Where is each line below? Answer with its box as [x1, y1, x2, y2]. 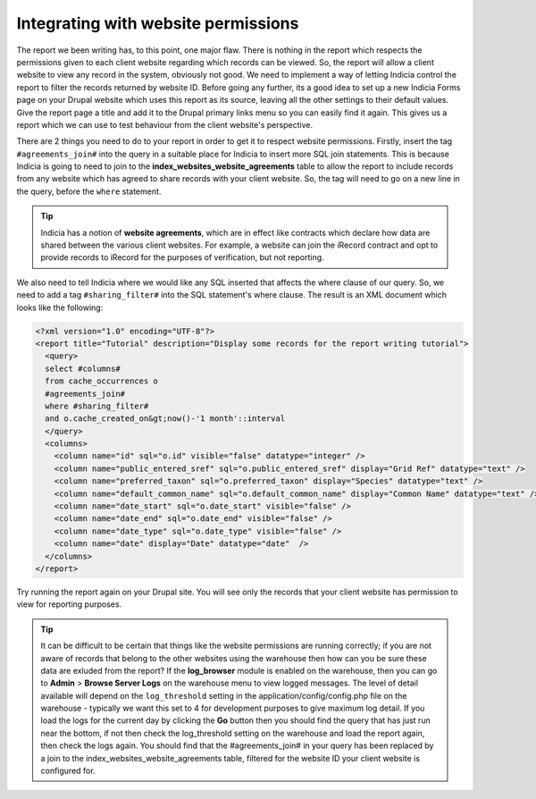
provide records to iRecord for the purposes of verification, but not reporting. [40, 252, 325, 263]
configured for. [40, 765, 96, 777]
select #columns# [45, 363, 121, 374]
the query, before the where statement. [16, 186, 162, 197]
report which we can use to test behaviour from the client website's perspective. [16, 119, 313, 130]
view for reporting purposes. [16, 599, 122, 610]
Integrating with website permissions [16, 13, 299, 33]
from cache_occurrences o [45, 376, 158, 386]
